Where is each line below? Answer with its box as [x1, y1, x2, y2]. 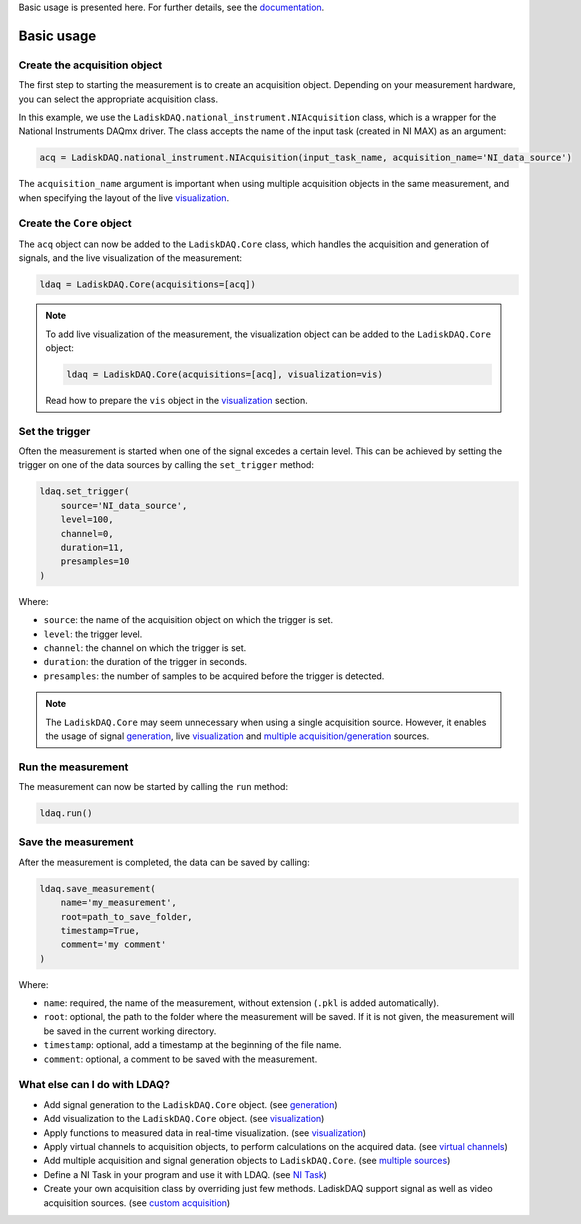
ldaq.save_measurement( [39, 883, 157, 894]
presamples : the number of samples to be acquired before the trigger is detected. [43, 670, 385, 682]
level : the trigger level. [43, 628, 143, 640]
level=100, [60, 514, 114, 525]
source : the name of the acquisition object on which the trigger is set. [43, 614, 334, 626]
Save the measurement [18, 835, 134, 849]
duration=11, [60, 542, 125, 554]
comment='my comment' [60, 939, 167, 950]
